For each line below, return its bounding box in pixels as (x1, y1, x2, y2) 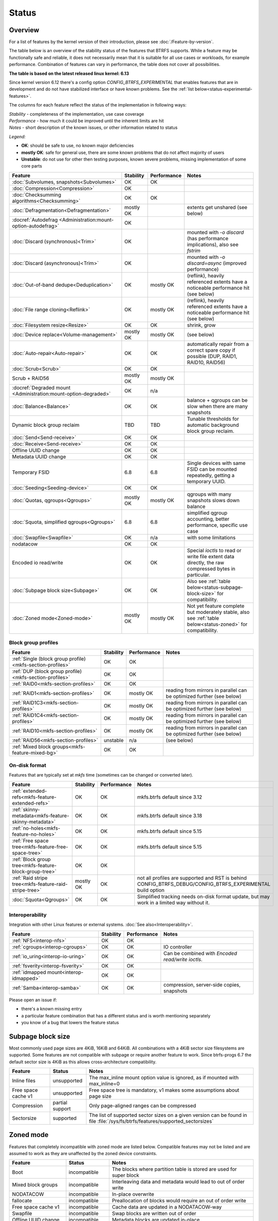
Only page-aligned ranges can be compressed (88, 1102, 196, 1109)
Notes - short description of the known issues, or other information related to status (9, 125, 178, 130)
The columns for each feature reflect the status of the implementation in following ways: (9, 102, 187, 108)
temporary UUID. (187, 478, 226, 484)
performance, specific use (187, 522, 248, 528)
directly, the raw (187, 559, 224, 566)
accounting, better (187, 515, 230, 522)
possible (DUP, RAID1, (187, 353, 237, 359)
